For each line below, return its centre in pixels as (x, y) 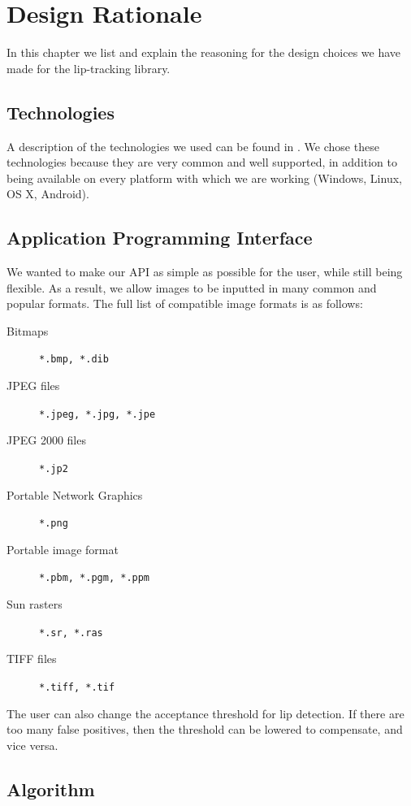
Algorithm (51, 789)
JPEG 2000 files (46, 440)
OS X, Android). (48, 194)
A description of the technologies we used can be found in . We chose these (193, 146)
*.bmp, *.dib (74, 360)
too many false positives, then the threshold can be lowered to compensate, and (205, 729)
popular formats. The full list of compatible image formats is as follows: (185, 303)
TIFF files (32, 659)
